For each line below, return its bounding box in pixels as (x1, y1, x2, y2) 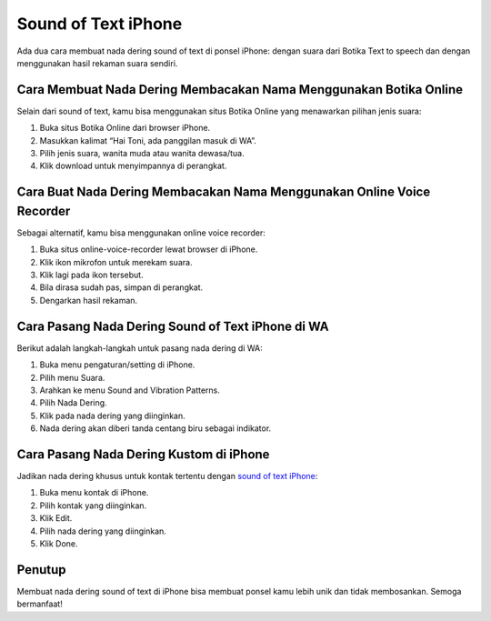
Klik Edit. (39, 513, 73, 524)
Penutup (16, 562, 67, 577)
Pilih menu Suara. (39, 372, 105, 383)
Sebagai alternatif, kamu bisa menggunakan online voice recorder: (16, 227, 266, 238)
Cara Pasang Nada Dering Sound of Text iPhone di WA (16, 318, 329, 334)
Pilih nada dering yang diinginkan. (39, 526, 167, 536)
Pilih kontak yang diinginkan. (39, 500, 147, 511)
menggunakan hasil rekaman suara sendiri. (16, 57, 178, 68)
